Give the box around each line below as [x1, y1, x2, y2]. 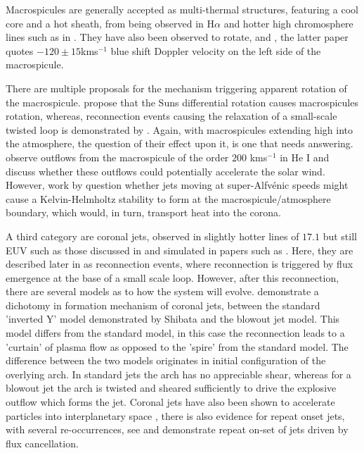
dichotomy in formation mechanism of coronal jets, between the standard [6, 297, 320, 312]
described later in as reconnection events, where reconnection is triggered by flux [6, 256, 353, 271]
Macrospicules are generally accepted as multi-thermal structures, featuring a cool [6, 2, 358, 16]
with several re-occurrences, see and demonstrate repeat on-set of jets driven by [6, 422, 349, 437]
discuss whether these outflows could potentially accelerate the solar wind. [6, 163, 325, 178]
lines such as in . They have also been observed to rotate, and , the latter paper [6, 30, 349, 44]
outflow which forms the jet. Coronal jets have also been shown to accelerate [6, 395, 335, 409]
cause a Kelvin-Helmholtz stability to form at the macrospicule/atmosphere [6, 191, 331, 206]
